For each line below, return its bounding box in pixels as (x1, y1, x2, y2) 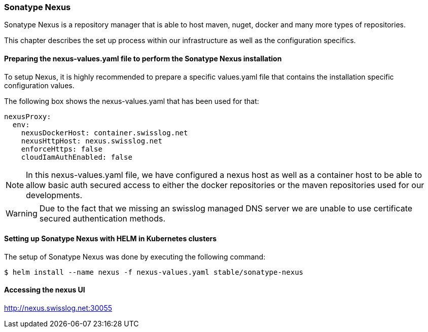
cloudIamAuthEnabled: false (21, 153, 132, 161)
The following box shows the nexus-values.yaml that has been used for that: (4, 96, 259, 105)
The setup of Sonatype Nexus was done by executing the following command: (4, 252, 266, 261)
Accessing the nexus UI (4, 285, 85, 294)
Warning (6, 208, 38, 218)
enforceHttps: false (21, 144, 102, 153)
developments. (26, 190, 83, 200)
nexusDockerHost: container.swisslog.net (21, 128, 188, 137)
